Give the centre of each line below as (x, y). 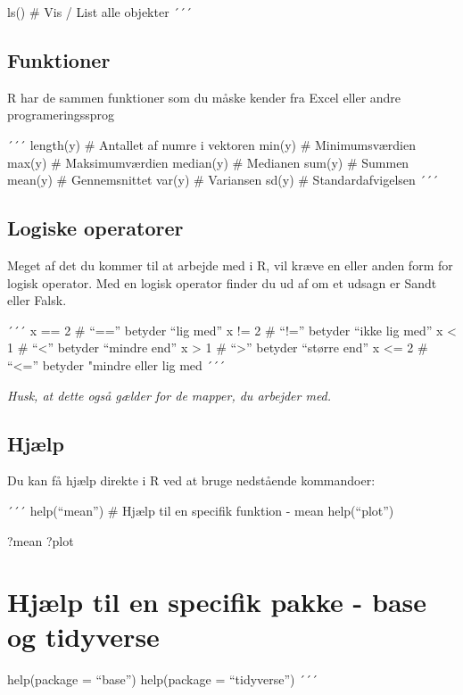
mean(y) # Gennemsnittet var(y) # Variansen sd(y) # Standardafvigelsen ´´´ (223, 180)
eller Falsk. (37, 300)
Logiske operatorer (95, 228)
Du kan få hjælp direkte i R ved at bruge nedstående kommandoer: (191, 480)
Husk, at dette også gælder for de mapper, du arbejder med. (169, 395)
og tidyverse (83, 637)
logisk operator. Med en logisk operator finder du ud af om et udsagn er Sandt (222, 282)
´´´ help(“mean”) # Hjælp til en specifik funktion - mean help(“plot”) (201, 510)
